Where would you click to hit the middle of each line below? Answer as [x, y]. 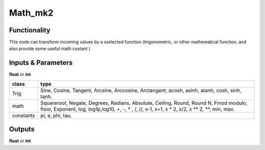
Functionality [30, 30]
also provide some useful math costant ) [50, 49]
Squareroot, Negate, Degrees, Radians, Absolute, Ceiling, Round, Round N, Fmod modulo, [144, 103]
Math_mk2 [31, 13]
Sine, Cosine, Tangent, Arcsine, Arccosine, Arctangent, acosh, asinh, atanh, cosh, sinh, [141, 90]
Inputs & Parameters [41, 63]
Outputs [22, 129]
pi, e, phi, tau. [56, 115]
